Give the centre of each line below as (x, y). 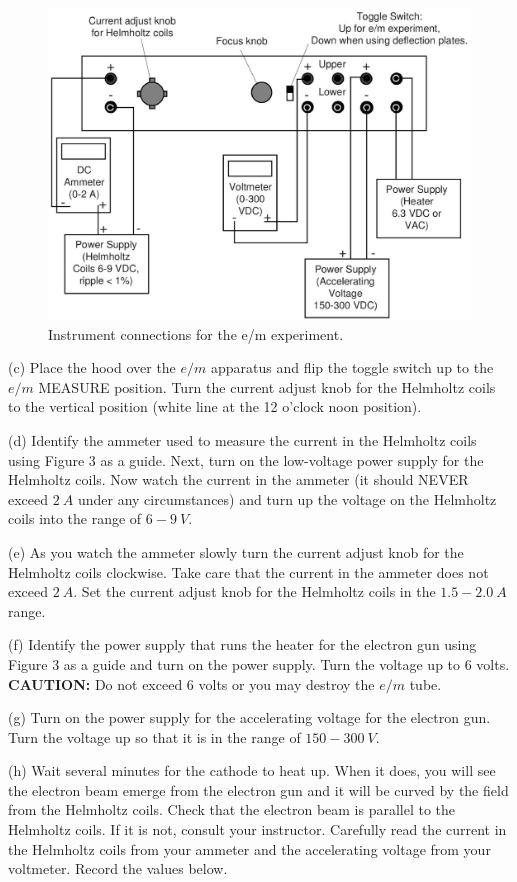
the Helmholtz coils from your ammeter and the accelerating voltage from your (249, 848)
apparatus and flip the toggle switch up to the (352, 367)
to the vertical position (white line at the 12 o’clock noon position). (215, 406)
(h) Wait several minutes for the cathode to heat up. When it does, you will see (252, 770)
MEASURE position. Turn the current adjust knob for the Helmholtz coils (267, 386)
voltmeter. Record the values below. (118, 868)
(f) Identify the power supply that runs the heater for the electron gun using (242, 644)
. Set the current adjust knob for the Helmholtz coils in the (254, 591)
